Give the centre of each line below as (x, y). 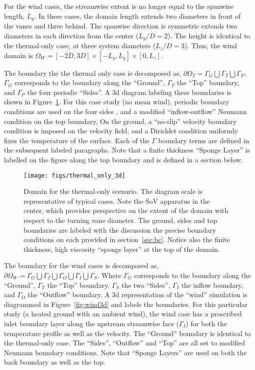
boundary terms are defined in (204, 140)
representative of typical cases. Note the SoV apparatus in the (117, 200)
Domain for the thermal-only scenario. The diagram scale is (113, 191)
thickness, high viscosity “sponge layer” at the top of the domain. (122, 249)
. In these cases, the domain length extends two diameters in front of (137, 15)
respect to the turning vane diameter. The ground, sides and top (120, 220)
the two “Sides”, (146, 285)
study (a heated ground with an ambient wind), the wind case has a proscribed (123, 314)
